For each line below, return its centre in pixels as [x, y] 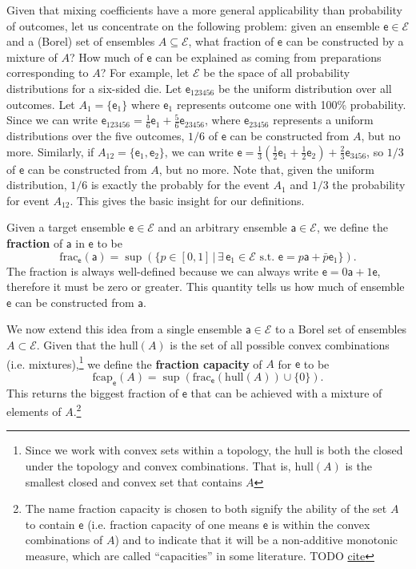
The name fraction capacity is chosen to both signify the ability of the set [206, 508]
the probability [369, 185]
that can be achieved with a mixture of [286, 392]
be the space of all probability [277, 73]
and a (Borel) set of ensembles [81, 41]
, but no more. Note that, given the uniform [266, 169]
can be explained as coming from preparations [268, 56]
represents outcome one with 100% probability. [291, 104]
